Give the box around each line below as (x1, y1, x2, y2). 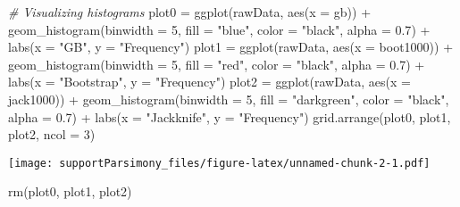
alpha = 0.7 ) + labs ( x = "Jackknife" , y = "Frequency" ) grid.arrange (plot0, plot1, (8, 107, 451, 126)
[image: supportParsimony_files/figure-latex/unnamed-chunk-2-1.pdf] (8, 156, 431, 170)
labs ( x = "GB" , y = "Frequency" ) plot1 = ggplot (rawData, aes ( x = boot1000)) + (8, 37, 454, 56)
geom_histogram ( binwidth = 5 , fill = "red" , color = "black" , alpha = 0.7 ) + (8, 54, 425, 73)
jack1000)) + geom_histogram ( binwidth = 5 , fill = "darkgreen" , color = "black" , (8, 89, 449, 108)
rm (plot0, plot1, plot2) (8, 182, 132, 201)
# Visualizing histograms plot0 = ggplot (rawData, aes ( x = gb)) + (8, 3, 372, 21)
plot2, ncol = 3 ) (8, 125, 96, 144)
